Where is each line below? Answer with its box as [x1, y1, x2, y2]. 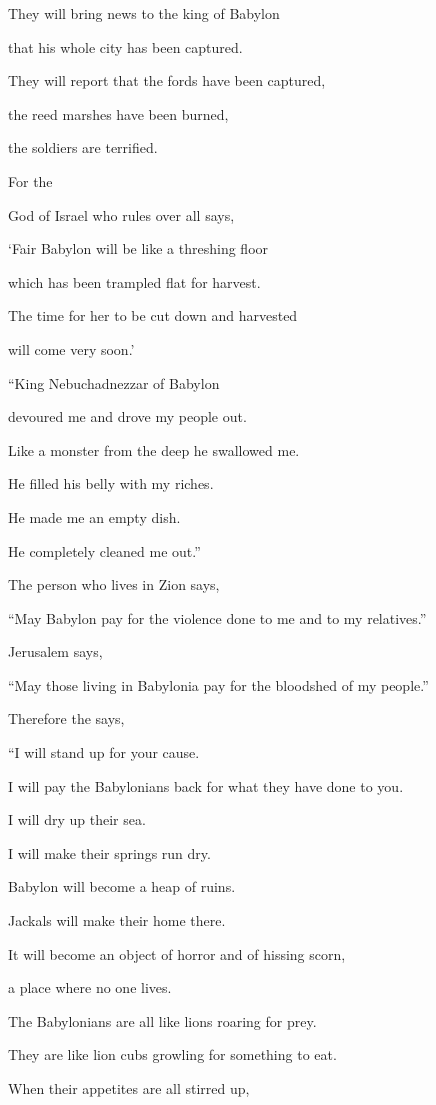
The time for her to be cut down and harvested [8, 305, 298, 326]
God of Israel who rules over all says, [8, 204, 235, 225]
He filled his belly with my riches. [8, 473, 214, 494]
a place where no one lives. [8, 977, 172, 998]
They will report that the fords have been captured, [8, 70, 326, 91]
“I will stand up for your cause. [8, 742, 200, 763]
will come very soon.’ [8, 338, 135, 359]
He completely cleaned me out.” [8, 540, 201, 561]
